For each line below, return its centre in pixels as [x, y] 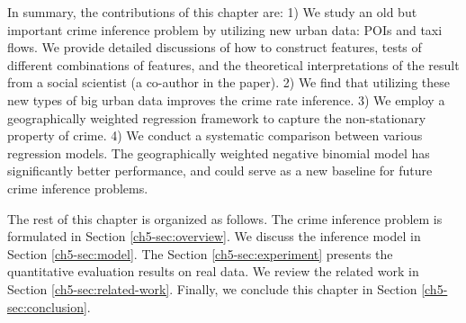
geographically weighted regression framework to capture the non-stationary [217, 117]
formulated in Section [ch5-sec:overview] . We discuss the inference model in [214, 236]
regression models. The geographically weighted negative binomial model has [219, 153]
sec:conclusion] [47, 306]
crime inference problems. [78, 188]
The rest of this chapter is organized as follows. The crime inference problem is [225, 218]
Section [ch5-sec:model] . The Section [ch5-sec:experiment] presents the [200, 253]
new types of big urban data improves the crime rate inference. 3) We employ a [226, 99]
